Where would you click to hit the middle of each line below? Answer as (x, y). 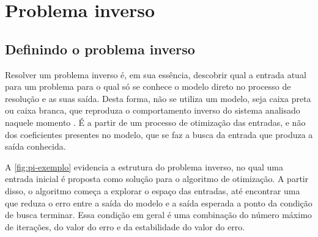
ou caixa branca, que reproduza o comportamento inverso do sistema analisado (153, 110)
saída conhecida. (35, 146)
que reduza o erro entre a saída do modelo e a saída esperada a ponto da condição (159, 202)
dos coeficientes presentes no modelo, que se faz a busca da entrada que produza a (159, 134)
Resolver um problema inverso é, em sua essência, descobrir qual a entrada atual (156, 74)
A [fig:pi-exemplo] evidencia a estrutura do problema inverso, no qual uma (144, 166)
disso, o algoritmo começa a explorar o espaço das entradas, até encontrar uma (153, 190)
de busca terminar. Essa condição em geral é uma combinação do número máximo (158, 215)
